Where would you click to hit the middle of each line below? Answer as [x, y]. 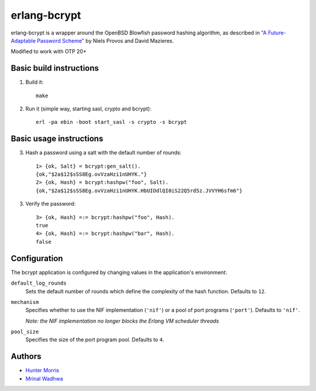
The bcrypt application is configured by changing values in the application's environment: [119, 272]
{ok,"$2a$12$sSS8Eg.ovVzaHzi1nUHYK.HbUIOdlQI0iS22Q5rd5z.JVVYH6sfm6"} [139, 191]
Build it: [35, 82]
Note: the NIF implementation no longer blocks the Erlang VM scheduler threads [122, 321]
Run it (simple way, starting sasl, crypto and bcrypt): [88, 109]
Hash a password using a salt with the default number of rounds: [103, 153]
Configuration [37, 258]
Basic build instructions [55, 68]
